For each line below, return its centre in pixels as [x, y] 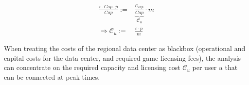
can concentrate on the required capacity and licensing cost [92, 67]
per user [205, 67]
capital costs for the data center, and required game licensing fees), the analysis [123, 58]
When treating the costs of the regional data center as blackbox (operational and [125, 48]
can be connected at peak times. [52, 76]
